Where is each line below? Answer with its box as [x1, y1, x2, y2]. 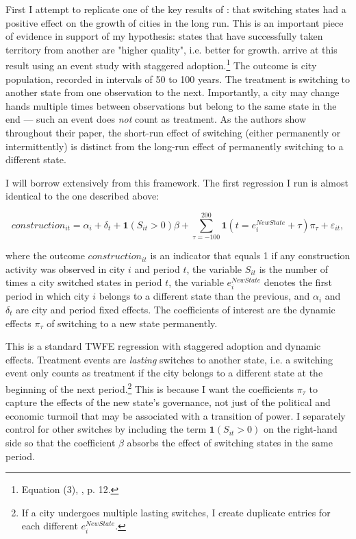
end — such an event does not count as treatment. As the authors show [5, 112, 306, 126]
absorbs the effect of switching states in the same [127, 435, 333, 450]
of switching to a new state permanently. [47, 315, 218, 330]
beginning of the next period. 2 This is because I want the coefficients [5, 380, 294, 396]
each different [21, 518, 78, 533]
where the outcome [5, 248, 85, 263]
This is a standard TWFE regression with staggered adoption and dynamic [5, 339, 321, 353]
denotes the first [264, 275, 332, 289]
